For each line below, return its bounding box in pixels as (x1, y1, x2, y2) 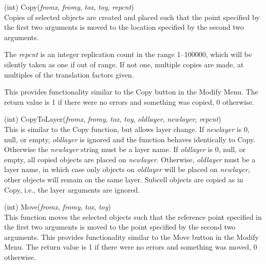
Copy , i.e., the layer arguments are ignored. (4, 184, 140, 195)
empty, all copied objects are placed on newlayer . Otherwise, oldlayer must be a (4, 154, 256, 164)
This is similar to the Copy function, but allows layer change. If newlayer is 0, (4, 123, 250, 134)
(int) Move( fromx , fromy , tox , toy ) (4, 201, 111, 212)
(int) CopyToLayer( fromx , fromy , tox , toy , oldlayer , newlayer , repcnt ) (4, 114, 221, 124)
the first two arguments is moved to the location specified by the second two (4, 22, 244, 32)
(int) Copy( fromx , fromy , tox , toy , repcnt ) (4, 2, 134, 12)
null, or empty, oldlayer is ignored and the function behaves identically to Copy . (4, 134, 256, 144)
